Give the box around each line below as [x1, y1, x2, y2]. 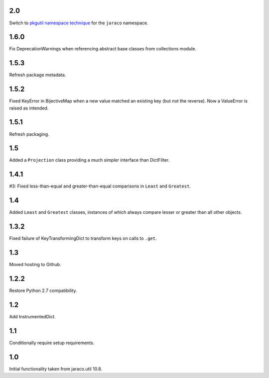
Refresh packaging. [9, 131, 49, 137]
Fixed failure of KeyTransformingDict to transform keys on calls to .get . [9, 235, 157, 241]
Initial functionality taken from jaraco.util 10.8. [9, 366, 102, 372]
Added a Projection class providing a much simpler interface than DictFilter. [9, 157, 170, 163]
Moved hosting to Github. [9, 262, 62, 268]
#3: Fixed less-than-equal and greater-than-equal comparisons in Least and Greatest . [9, 183, 191, 189]
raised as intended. [9, 105, 49, 111]
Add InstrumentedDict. [9, 313, 56, 319]
